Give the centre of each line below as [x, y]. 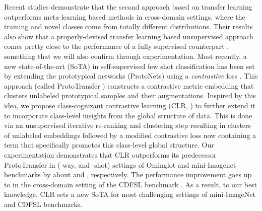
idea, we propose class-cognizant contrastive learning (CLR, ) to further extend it [130, 105]
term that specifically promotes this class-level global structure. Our [109, 145]
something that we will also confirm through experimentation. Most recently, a [125, 56]
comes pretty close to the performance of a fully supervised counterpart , [117, 46]
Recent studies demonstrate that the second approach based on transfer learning [128, 7]
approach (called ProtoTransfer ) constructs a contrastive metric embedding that [129, 85]
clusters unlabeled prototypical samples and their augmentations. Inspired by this [130, 95]
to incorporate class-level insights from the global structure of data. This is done [128, 115]
